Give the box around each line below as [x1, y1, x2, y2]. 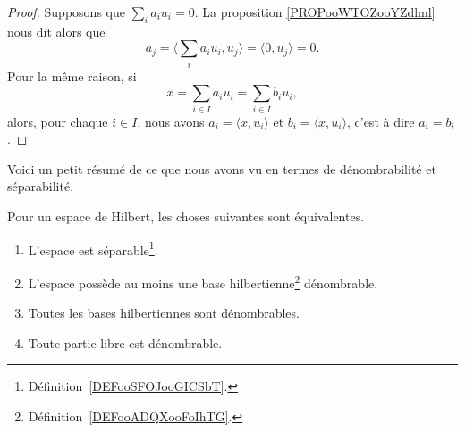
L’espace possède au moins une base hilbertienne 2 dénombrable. [28, 270, 378, 292]
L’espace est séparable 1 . [28, 237, 158, 259]
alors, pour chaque [7, 112, 108, 130]
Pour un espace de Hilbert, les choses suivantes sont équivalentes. [7, 207, 365, 226]
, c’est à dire [346, 112, 415, 130]
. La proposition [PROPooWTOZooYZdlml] [194, 3, 435, 21]
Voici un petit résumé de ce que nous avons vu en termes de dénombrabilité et [7, 159, 436, 178]
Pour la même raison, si [7, 66, 137, 85]
